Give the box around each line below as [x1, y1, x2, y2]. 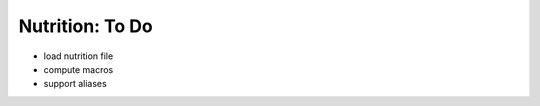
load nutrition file [43, 50, 114, 62]
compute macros [43, 63, 114, 75]
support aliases [43, 78, 107, 90]
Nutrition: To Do [18, 15, 154, 37]
